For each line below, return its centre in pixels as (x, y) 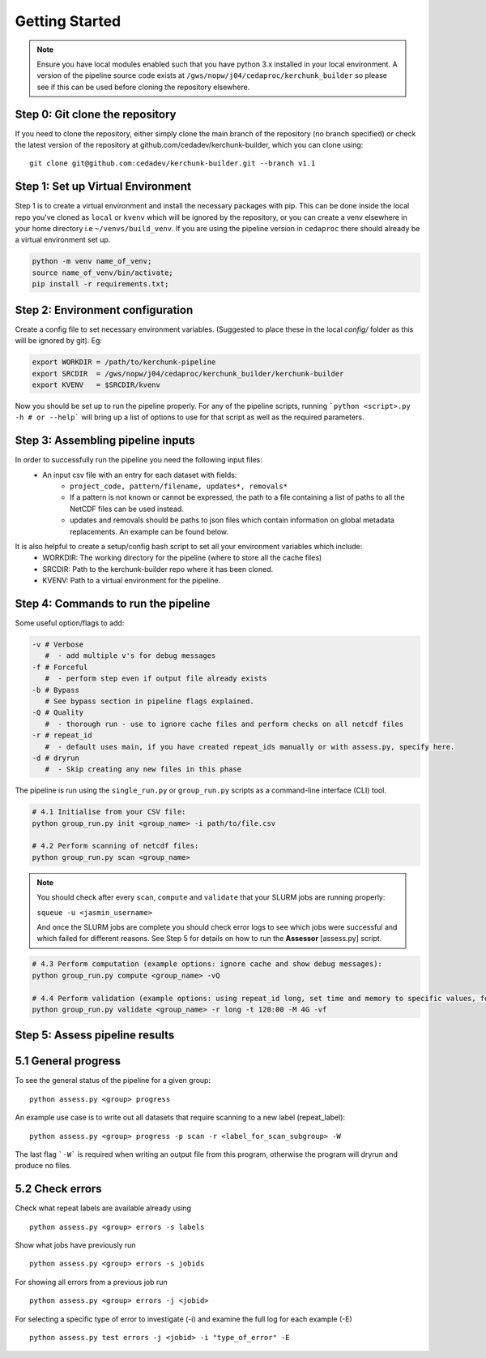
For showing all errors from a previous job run (91, 1282)
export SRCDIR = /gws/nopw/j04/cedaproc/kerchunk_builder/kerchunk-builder (188, 374)
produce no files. (43, 1166)
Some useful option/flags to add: (70, 623)
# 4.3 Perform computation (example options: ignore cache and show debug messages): (207, 964)
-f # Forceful (60, 667)
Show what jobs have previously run (76, 1245)
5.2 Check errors (58, 1189)
